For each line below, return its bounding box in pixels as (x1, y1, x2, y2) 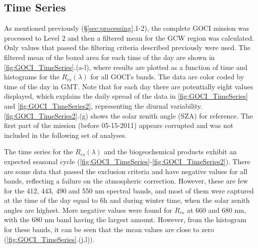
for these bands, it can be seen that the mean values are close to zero (4, 224, 214, 235)
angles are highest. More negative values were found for (4, 204, 173, 215)
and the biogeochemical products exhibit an (104, 146, 237, 157)
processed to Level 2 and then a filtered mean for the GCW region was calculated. (4, 32, 254, 43)
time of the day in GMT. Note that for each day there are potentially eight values (4, 81, 253, 91)
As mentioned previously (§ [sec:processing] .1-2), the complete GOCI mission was (4, 23, 250, 33)
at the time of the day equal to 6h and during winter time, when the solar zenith (4, 195, 250, 205)
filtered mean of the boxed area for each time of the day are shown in (4, 52, 215, 62)
